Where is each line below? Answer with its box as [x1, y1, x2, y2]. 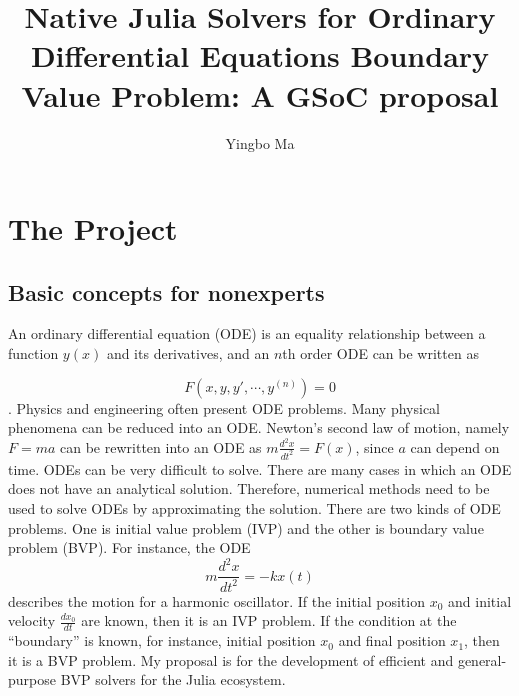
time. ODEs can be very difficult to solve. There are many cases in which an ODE [8, 458, 512, 479]
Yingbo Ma [225, 132, 295, 153]
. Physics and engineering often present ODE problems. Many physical [8, 397, 440, 418]
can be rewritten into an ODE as [60, 436, 262, 457]
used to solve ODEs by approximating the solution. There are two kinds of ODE [8, 498, 501, 518]
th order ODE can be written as [282, 343, 479, 364]
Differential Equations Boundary [30, 35, 490, 76]
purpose [8, 669, 56, 690]
